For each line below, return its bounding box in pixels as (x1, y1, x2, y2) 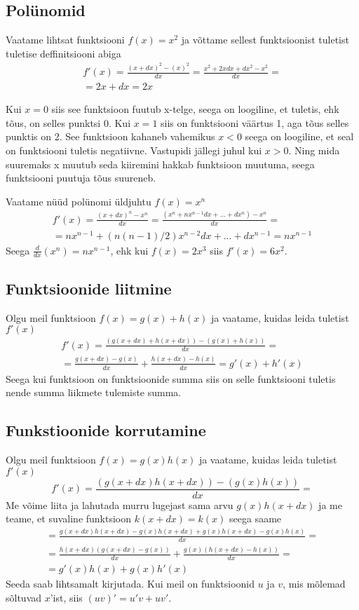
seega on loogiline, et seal (245, 129, 354, 144)
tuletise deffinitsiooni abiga (6, 46, 121, 60)
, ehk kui (110, 243, 149, 257)
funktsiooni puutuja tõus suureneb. (6, 170, 156, 185)
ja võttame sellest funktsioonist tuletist (181, 32, 349, 47)
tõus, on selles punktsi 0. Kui (6, 115, 131, 130)
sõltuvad (6, 590, 42, 604)
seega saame (229, 511, 282, 526)
